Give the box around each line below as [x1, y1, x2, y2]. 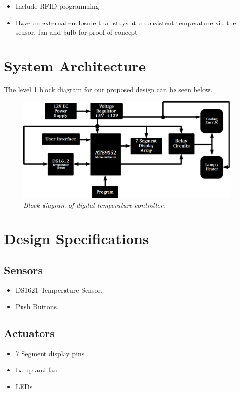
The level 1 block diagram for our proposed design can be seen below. [4, 84, 213, 94]
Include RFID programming [15, 1, 99, 11]
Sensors [4, 262, 43, 277]
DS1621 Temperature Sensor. [15, 285, 103, 295]
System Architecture [4, 55, 146, 75]
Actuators [4, 325, 55, 340]
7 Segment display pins [15, 348, 85, 358]
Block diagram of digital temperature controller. [23, 200, 165, 210]
